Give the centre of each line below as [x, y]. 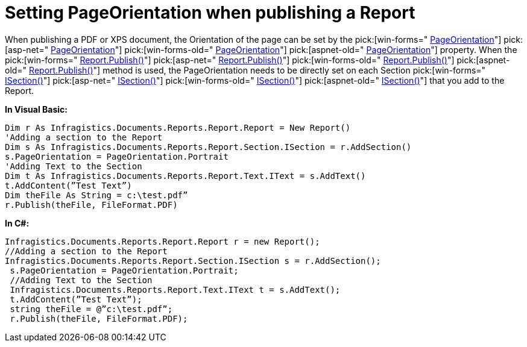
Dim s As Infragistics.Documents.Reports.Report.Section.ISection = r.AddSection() [208, 147]
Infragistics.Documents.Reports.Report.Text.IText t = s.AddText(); [175, 289]
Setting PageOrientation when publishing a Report [210, 13]
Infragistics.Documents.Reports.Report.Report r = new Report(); [163, 241]
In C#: [17, 223]
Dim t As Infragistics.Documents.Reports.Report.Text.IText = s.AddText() [185, 176]
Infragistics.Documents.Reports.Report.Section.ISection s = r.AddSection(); [193, 261]
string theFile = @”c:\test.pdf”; [91, 309]
